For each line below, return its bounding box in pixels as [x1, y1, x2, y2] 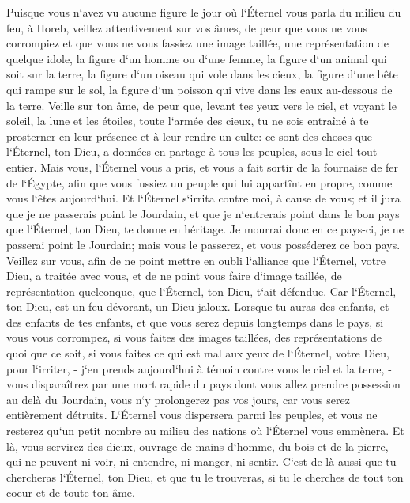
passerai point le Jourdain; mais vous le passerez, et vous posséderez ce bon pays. [6, 236, 401, 252]
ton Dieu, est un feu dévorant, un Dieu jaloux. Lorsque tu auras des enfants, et [6, 298, 389, 315]
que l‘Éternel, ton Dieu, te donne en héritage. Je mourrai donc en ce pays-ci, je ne [6, 221, 404, 237]
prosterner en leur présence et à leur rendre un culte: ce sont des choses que [6, 127, 373, 144]
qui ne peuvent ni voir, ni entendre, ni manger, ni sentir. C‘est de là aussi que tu [6, 453, 397, 470]
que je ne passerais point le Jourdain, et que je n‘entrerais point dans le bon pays [6, 205, 400, 221]
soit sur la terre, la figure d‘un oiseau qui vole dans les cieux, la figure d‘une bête [6, 66, 398, 82]
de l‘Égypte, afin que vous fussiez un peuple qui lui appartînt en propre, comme [6, 174, 393, 191]
